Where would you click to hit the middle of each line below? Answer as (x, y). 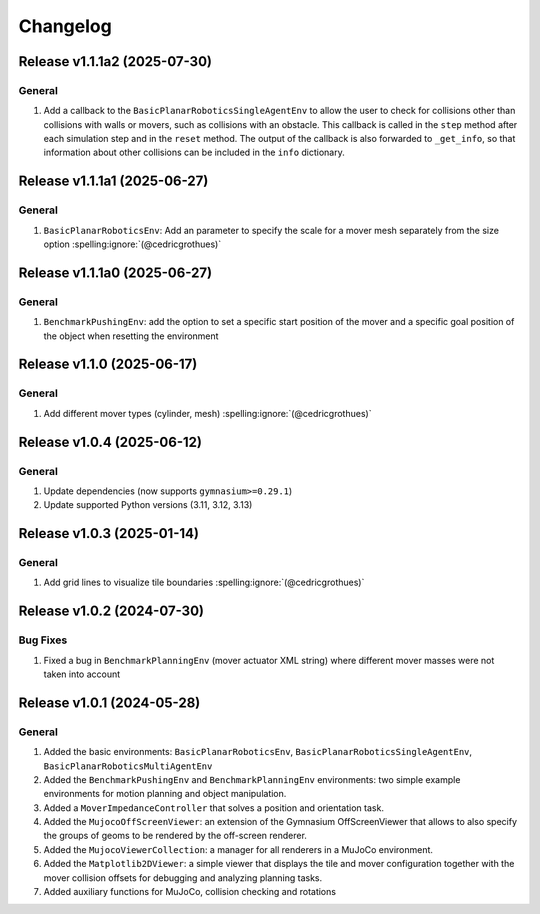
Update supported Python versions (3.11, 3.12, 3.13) (148, 505)
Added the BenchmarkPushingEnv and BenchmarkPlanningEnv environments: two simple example (252, 779)
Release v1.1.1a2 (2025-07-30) (115, 61)
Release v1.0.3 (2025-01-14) (109, 533)
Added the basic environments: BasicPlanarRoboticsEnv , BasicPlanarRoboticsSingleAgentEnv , (258, 752)
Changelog (65, 26)
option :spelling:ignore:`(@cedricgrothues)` (132, 244)
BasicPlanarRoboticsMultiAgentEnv (128, 766)
